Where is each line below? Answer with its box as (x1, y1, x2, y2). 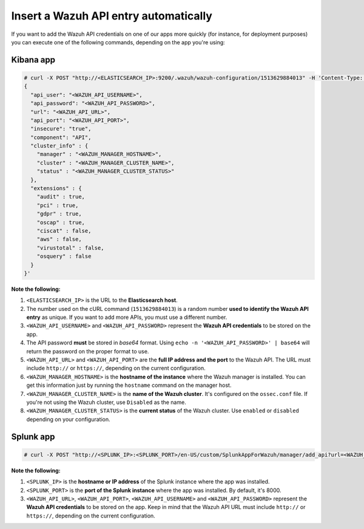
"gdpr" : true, (36, 210, 82, 217)
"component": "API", (30, 134, 92, 141)
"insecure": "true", (30, 125, 92, 132)
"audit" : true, (36, 193, 85, 200)
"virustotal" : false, (36, 244, 104, 251)
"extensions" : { (30, 185, 82, 192)
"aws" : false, (36, 236, 82, 243)
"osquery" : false (36, 253, 92, 260)
